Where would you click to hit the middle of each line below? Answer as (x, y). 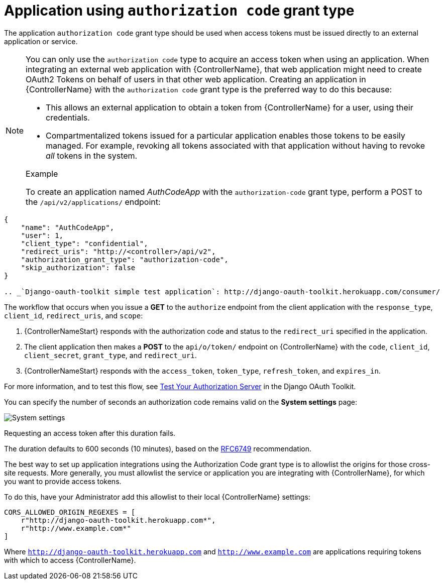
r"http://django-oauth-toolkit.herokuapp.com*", (118, 520)
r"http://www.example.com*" (76, 528)
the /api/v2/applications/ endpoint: (93, 202)
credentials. (68, 117)
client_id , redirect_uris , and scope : (74, 315)
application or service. (41, 41)
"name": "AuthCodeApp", (68, 227)
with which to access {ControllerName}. (70, 560)
